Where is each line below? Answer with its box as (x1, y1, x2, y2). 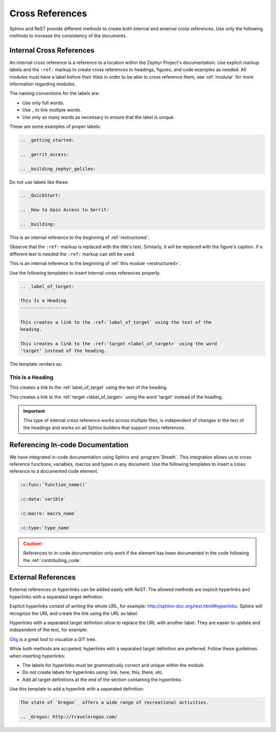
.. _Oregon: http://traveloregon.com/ (20, 714, 118, 720)
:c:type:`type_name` (20, 525, 72, 530)
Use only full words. (22, 100, 64, 106)
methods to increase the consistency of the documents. (9, 32, 127, 38)
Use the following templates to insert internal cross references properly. (9, 270, 161, 276)
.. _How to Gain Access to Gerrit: (20, 207, 109, 213)
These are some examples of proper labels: (9, 123, 101, 129)
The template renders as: (9, 361, 62, 367)
